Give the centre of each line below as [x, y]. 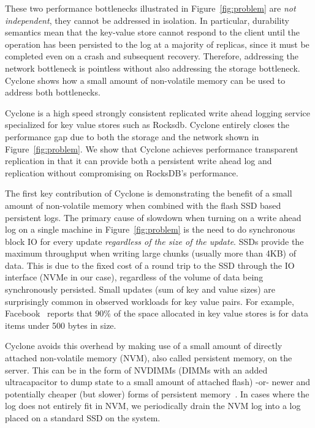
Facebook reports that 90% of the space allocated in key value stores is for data [157, 313]
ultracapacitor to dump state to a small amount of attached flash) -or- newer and [158, 382]
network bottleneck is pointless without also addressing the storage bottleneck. [153, 68]
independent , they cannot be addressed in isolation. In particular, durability [147, 20]
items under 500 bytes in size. [61, 325]
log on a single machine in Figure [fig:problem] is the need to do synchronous [150, 229]
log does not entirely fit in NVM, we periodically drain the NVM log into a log [153, 406]
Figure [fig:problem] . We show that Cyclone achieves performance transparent [152, 148]
